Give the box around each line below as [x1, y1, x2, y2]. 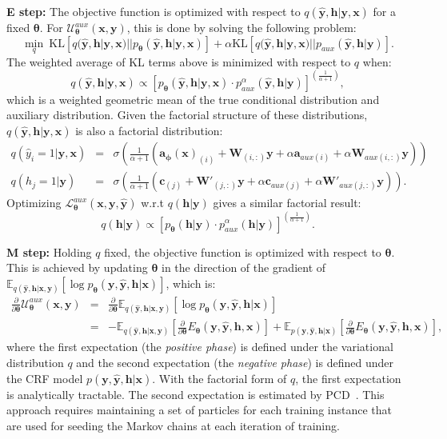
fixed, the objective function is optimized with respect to [104, 243, 381, 260]
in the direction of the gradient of [162, 259, 326, 276]
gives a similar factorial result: [213, 194, 361, 211]
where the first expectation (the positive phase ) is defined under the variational [6, 338, 393, 355]
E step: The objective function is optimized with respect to [6, 3, 301, 19]
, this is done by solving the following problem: [126, 19, 357, 35]
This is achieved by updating [6, 259, 148, 276]
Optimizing [6, 194, 62, 211]
